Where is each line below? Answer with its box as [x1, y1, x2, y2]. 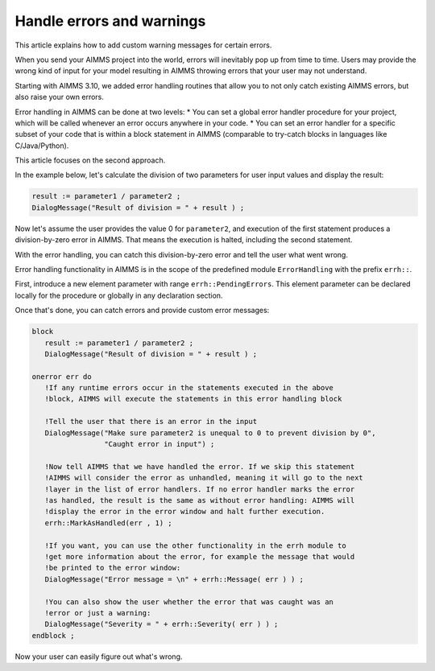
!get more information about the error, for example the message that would [44, 552, 355, 561]
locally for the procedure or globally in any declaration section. [14, 290, 223, 300]
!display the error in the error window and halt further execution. [44, 507, 325, 517]
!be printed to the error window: [44, 563, 181, 573]
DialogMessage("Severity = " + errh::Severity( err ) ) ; [44, 620, 279, 629]
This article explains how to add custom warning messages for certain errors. [14, 40, 272, 50]
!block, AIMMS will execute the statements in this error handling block [44, 394, 342, 404]
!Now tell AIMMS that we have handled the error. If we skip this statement [44, 462, 355, 471]
